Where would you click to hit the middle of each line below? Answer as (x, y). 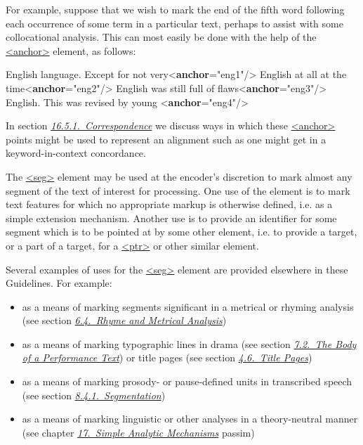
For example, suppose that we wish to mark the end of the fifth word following (175, 9)
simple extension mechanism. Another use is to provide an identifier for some (171, 218)
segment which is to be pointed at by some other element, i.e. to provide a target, (181, 232)
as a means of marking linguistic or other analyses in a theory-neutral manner (190, 419)
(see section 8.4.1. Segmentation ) (94, 395)
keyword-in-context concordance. (76, 153)
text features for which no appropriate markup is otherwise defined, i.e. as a (169, 204)
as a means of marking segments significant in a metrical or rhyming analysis (188, 306)
